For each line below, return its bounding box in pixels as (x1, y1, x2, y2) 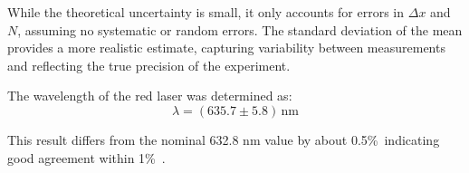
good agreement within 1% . (7, 148, 166, 167)
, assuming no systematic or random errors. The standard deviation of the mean (17, 20, 463, 39)
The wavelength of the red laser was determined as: (7, 86, 292, 105)
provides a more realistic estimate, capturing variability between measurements (7, 38, 445, 57)
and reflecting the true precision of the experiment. (7, 55, 291, 74)
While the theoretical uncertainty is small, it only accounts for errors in (7, 3, 405, 21)
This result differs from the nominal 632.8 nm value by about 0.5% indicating (7, 130, 440, 149)
